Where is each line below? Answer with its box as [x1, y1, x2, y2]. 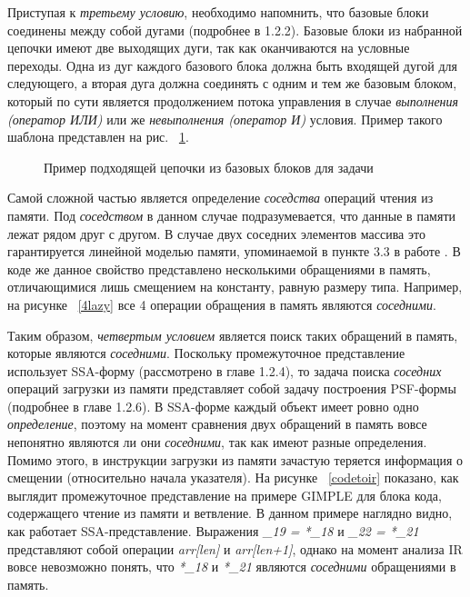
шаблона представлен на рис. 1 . [7, 127, 189, 146]
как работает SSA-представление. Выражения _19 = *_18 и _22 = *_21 [7, 522, 419, 541]
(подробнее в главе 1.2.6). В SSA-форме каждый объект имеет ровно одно [7, 396, 419, 415]
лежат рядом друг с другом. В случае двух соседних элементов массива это [7, 224, 425, 243]
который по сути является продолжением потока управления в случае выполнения [7, 91, 459, 110]
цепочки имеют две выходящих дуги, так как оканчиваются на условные [7, 38, 410, 57]
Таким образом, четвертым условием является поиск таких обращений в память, [7, 325, 458, 344]
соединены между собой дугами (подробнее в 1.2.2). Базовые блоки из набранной [7, 20, 463, 39]
